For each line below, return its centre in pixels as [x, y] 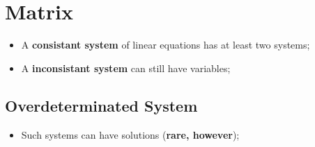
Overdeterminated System [101, 105]
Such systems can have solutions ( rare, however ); [130, 134]
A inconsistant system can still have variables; [126, 68]
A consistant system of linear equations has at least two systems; [166, 45]
